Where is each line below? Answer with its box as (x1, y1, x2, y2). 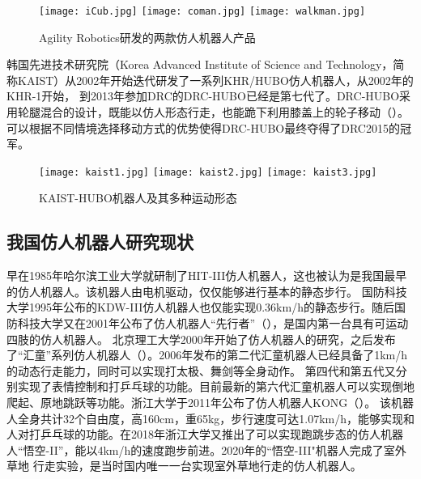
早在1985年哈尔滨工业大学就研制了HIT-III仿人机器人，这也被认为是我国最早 (6, 267, 407, 284)
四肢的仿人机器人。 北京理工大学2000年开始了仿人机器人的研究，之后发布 (6, 330, 396, 347)
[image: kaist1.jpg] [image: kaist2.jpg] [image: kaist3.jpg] (39, 166, 377, 178)
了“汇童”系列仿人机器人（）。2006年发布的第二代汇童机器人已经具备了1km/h (6, 346, 408, 363)
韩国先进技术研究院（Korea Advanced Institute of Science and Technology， (6, 56, 393, 73)
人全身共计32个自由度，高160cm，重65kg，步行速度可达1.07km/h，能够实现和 (6, 409, 415, 426)
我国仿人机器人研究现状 (6, 229, 193, 254)
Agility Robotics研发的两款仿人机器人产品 (39, 28, 256, 45)
